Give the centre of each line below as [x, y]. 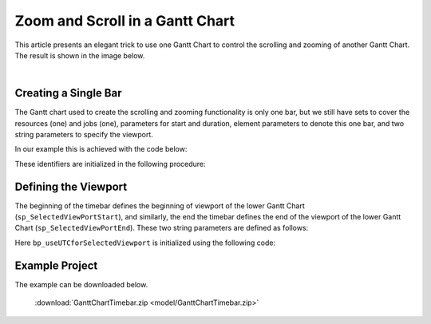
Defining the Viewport [71, 186]
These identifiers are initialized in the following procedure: [111, 164]
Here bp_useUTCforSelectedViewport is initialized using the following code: [145, 243]
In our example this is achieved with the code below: [101, 149]
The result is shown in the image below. [80, 55]
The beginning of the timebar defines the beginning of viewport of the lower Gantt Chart [160, 205]
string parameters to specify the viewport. [84, 135]
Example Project [56, 265]
